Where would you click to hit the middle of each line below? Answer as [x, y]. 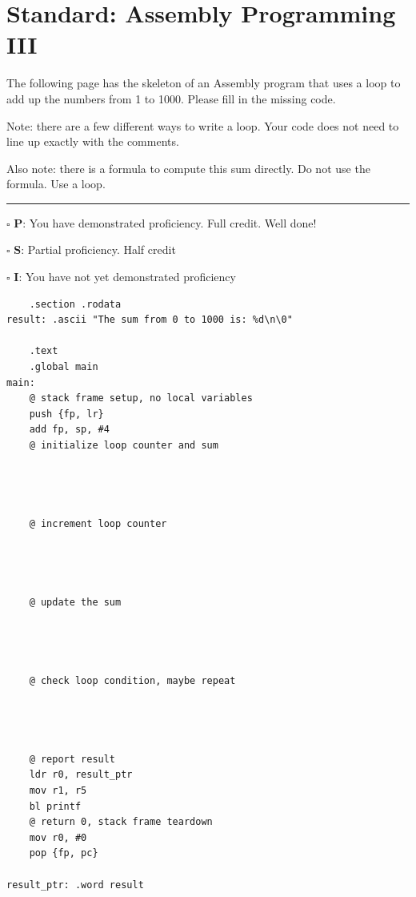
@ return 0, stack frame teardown [121, 822]
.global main [64, 367]
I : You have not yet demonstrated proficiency [125, 277]
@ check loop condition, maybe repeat [132, 680]
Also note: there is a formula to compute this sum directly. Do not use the [188, 168]
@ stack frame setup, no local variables [141, 398]
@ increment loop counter [98, 523]
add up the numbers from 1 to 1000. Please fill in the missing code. [171, 98]
